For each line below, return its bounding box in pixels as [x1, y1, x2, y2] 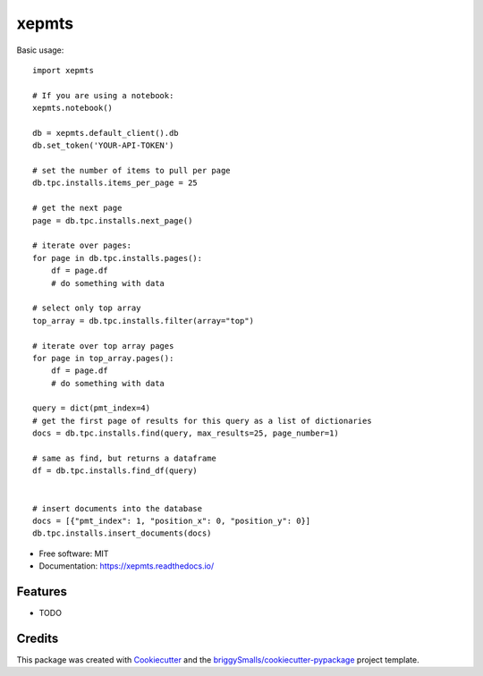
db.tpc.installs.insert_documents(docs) [32, 528, 212, 538]
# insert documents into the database [32, 503, 203, 513]
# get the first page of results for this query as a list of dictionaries [32, 416, 372, 426]
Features [16, 584, 67, 599]
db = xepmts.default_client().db [32, 128, 179, 138]
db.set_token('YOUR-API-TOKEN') [32, 140, 174, 151]
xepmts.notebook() [32, 103, 114, 114]
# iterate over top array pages [32, 341, 174, 351]
